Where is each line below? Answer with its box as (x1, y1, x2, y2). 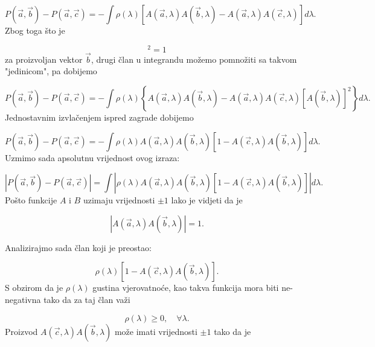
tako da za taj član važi (43, 293, 130, 306)
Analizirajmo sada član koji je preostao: (5, 241, 152, 253)
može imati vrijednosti (114, 325, 197, 337)
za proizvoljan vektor (5, 53, 83, 65)
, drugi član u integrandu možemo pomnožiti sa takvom (91, 53, 297, 65)
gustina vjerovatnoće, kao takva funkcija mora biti (92, 281, 279, 294)
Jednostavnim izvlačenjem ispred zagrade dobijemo (5, 111, 194, 124)
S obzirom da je (5, 281, 63, 294)
